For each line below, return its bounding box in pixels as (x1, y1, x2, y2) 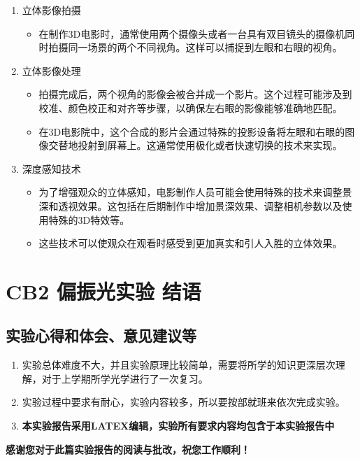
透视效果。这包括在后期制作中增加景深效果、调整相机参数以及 (58, 198, 343, 213)
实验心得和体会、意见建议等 (6, 325, 196, 346)
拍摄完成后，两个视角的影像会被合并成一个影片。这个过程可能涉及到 (38, 87, 352, 101)
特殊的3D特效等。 (48, 212, 130, 227)
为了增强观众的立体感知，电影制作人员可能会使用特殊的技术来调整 (38, 185, 343, 199)
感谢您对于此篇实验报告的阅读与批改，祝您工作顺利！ (6, 441, 250, 456)
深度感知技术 (22, 161, 81, 176)
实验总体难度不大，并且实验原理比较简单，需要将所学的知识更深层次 (22, 357, 336, 372)
